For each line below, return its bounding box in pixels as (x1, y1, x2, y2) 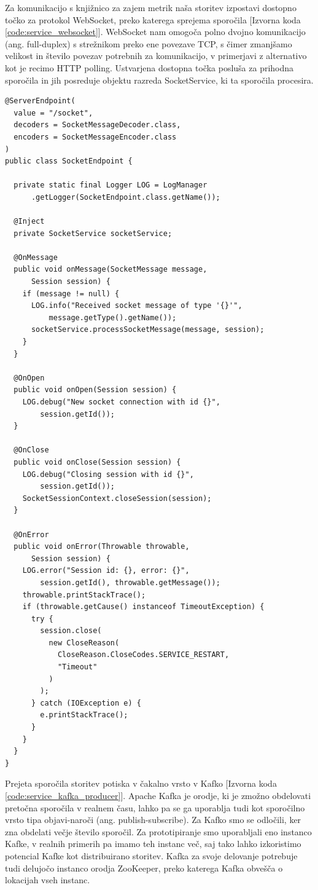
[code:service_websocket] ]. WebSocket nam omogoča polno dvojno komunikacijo (5, 25, 306, 38)
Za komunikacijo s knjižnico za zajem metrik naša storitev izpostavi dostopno (5, 1, 297, 14)
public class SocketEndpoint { (5, 157, 133, 166)
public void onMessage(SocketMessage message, (14, 265, 207, 274)
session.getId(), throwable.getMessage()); (40, 578, 220, 587)
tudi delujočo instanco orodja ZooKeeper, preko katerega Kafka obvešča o (5, 861, 283, 874)
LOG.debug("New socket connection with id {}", (22, 398, 220, 406)
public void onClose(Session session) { (14, 457, 181, 467)
